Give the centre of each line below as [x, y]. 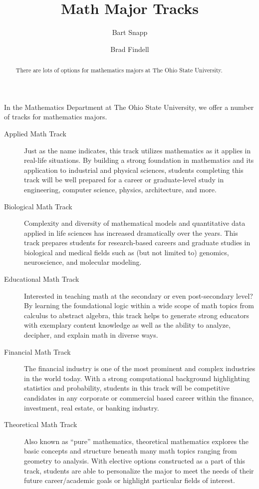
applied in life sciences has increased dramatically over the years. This [131, 233]
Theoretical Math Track [41, 424]
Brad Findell [130, 49]
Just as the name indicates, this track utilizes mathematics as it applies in [137, 150]
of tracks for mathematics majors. [56, 117]
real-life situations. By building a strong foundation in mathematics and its [139, 160]
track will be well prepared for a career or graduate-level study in [124, 180]
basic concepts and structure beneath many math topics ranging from [130, 451]
